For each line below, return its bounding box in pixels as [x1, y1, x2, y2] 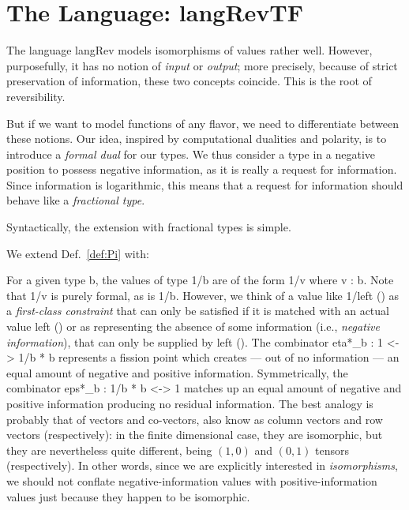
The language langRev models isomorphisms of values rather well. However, [6, 42, 373, 58]
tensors [315, 441, 350, 458]
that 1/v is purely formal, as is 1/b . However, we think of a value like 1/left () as [6, 287, 400, 303]
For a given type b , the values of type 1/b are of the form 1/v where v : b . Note [6, 272, 394, 288]
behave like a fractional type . [6, 192, 145, 208]
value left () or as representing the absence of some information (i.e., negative [6, 318, 380, 335]
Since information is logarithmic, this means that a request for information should [6, 176, 403, 193]
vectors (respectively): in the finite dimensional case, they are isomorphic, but [6, 426, 383, 443]
